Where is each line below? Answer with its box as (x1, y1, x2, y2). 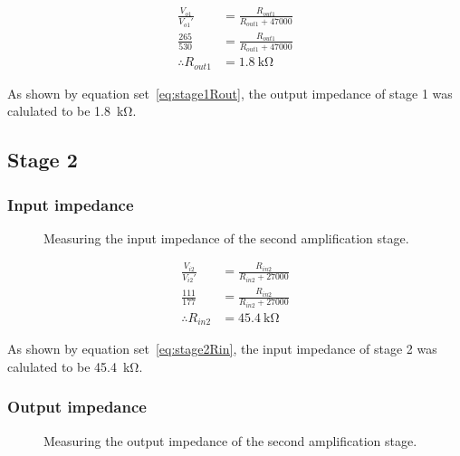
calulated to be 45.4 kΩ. (7, 356, 143, 375)
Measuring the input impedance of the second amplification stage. (43, 228, 409, 247)
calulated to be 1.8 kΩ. (7, 101, 137, 120)
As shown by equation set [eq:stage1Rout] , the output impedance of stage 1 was (7, 83, 453, 102)
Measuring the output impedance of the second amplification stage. (43, 431, 417, 450)
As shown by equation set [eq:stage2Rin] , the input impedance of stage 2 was (7, 339, 437, 358)
